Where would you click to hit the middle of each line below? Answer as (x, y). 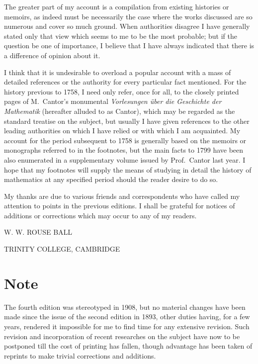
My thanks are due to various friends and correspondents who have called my (122, 196)
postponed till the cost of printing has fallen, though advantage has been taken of (128, 346)
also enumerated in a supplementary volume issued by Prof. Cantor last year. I (125, 159)
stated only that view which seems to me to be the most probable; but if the (121, 36)
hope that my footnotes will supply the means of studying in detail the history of (128, 169)
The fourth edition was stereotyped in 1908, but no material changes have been (125, 307)
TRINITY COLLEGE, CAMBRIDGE (62, 249)
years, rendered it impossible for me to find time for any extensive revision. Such (127, 326)
